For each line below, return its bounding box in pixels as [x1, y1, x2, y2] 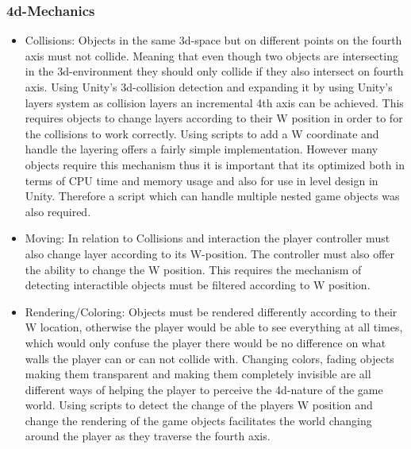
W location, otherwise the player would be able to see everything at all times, [25, 319, 403, 335]
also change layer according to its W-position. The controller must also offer [25, 245, 395, 261]
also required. [25, 203, 91, 219]
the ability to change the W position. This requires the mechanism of [25, 261, 362, 277]
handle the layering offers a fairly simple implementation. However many [25, 141, 378, 157]
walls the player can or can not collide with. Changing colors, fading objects [25, 350, 394, 366]
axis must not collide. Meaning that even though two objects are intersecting [25, 47, 398, 64]
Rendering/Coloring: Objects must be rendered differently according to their [25, 303, 398, 319]
